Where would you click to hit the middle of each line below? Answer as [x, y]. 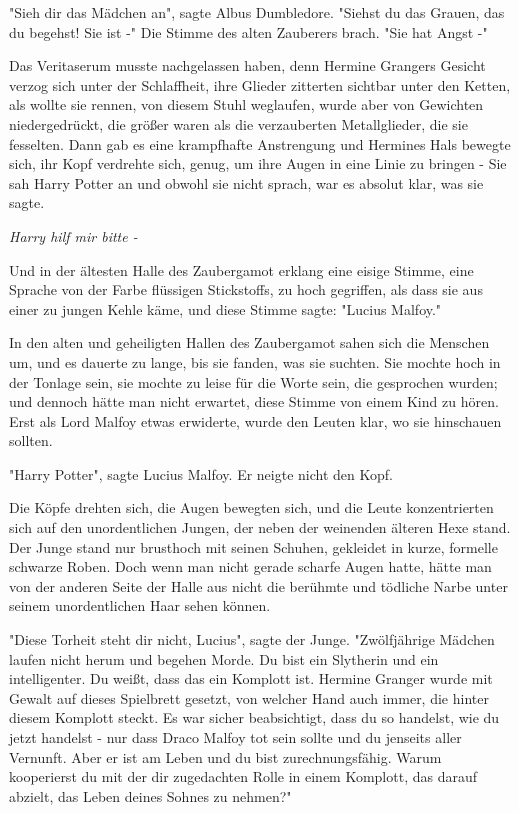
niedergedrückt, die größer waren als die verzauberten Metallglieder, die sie [238, 123]
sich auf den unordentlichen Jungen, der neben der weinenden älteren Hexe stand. [260, 527]
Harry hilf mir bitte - [73, 235]
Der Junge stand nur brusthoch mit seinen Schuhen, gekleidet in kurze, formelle [253, 546]
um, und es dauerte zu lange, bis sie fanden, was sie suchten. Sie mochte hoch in [255, 361]
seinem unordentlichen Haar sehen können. [140, 605]
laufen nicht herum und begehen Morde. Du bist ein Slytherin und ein [224, 658]
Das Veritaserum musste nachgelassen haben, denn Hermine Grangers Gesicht [247, 65]
